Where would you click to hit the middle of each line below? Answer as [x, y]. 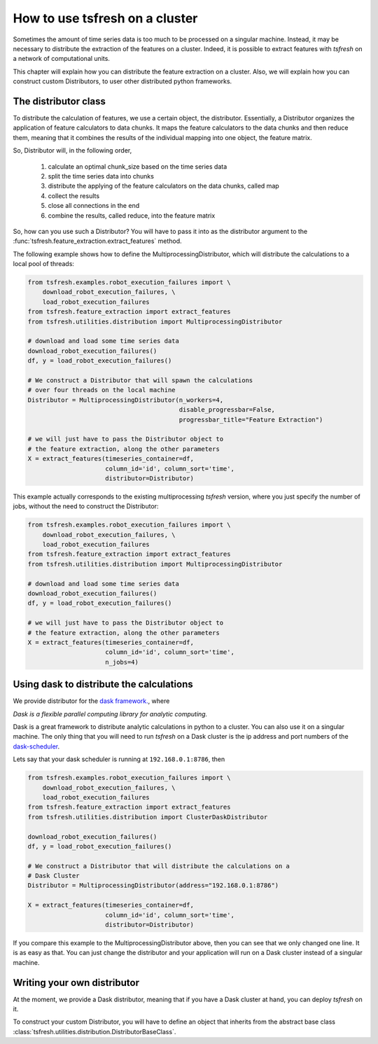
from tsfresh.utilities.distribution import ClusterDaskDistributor [148, 817]
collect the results [74, 195]
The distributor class [59, 101]
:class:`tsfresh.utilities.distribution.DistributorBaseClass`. [94, 1031]
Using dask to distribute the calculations [103, 684]
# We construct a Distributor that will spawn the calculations [140, 380]
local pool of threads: [44, 264]
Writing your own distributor [76, 983]
